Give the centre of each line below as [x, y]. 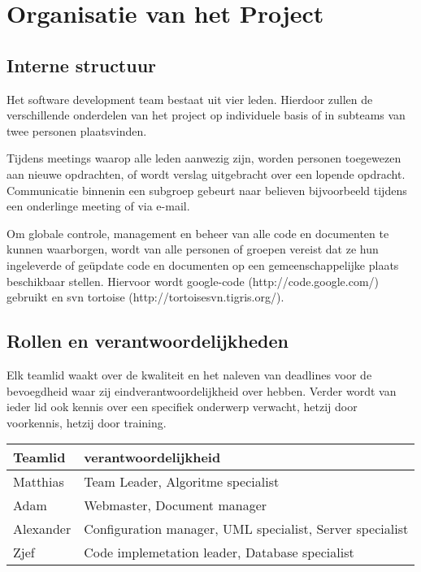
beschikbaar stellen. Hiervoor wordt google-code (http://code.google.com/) [193, 281]
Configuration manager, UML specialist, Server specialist [246, 529]
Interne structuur [82, 65]
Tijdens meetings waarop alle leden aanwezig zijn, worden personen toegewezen [204, 158]
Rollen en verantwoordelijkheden [148, 341]
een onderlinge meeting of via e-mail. [98, 206]
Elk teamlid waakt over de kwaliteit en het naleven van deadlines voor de [189, 374]
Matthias [39, 482]
